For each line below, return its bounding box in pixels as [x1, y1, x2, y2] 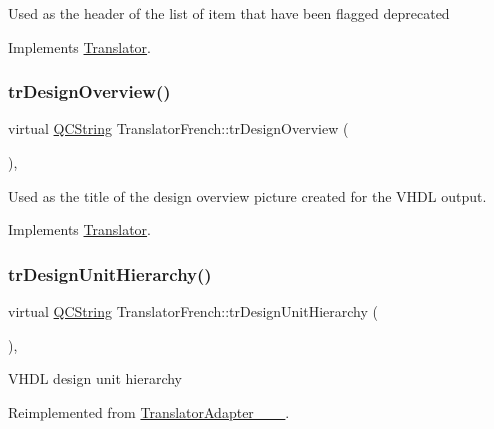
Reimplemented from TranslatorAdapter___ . [8, 401, 290, 422]
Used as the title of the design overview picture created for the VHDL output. [8, 185, 487, 206]
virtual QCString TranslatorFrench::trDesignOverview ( [8, 118, 349, 139]
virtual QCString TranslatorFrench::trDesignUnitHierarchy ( [8, 301, 379, 321]
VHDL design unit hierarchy [8, 368, 183, 389]
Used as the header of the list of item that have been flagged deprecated [8, 3, 450, 23]
